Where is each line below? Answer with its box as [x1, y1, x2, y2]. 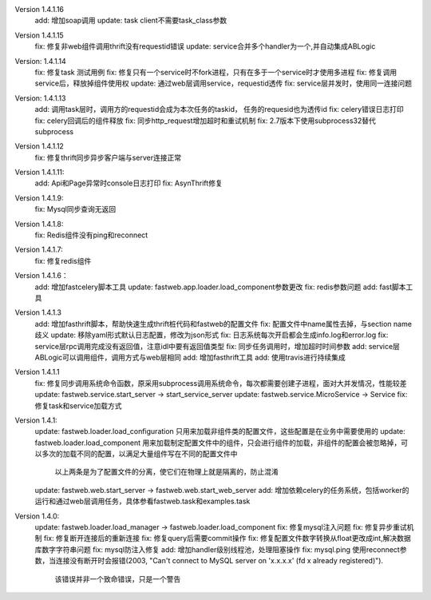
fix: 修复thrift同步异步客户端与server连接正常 [34, 153, 182, 162]
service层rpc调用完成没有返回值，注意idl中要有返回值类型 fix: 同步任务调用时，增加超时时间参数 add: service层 [34, 341, 401, 351]
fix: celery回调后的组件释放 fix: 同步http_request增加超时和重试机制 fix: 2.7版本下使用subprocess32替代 [34, 116, 377, 125]
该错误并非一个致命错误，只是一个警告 [54, 574, 181, 583]
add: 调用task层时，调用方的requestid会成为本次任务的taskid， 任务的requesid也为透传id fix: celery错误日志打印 [34, 105, 404, 114]
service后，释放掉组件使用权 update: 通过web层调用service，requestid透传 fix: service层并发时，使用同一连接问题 [34, 78, 413, 88]
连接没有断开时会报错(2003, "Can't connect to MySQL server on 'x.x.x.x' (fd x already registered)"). [55, 556, 383, 566]
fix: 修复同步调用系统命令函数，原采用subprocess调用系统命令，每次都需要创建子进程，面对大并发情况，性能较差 [34, 378, 407, 387]
